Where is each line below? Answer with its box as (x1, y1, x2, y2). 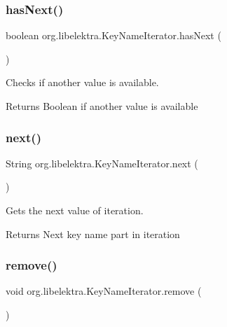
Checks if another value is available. (6, 75, 159, 90)
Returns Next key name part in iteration (6, 226, 180, 241)
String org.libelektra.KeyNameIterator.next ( (6, 155, 198, 170)
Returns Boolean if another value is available (6, 99, 198, 113)
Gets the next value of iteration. (6, 203, 144, 217)
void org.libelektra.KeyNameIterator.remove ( (6, 284, 202, 298)
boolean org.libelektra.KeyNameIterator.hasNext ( (6, 28, 221, 43)
